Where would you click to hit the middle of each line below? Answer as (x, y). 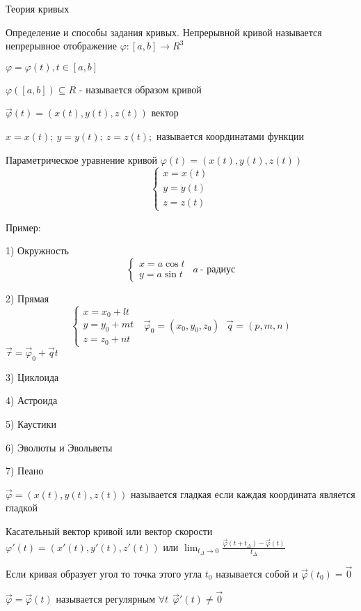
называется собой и (257, 573)
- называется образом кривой (140, 89)
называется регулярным (106, 598)
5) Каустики (31, 424)
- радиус (218, 269)
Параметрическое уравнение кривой (82, 159)
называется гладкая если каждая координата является (243, 494)
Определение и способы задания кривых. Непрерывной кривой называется (164, 32)
